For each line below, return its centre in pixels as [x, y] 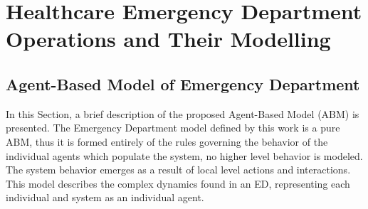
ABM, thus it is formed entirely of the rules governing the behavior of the [167, 141]
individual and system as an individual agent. [105, 197]
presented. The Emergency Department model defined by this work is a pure [173, 128]
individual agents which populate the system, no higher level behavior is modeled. [184, 155]
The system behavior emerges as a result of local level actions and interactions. [178, 170]
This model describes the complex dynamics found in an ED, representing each [178, 183]
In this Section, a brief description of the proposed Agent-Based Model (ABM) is [183, 113]
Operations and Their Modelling [168, 39]
